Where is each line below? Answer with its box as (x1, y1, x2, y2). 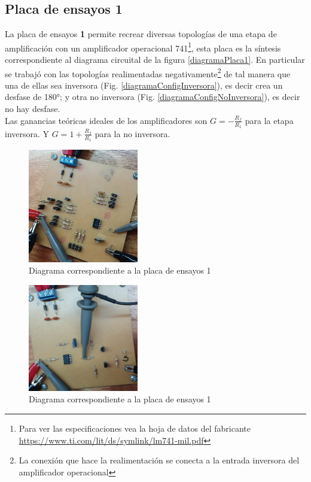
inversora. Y (5, 127, 50, 140)
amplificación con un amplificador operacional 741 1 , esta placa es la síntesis (5, 40, 281, 54)
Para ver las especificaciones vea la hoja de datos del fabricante (19, 422, 251, 434)
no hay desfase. (5, 102, 60, 115)
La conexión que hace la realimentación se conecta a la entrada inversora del (19, 454, 300, 466)
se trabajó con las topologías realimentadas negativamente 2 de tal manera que (5, 65, 291, 80)
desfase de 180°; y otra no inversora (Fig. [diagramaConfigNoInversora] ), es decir (5, 90, 300, 103)
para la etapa (245, 114, 294, 126)
